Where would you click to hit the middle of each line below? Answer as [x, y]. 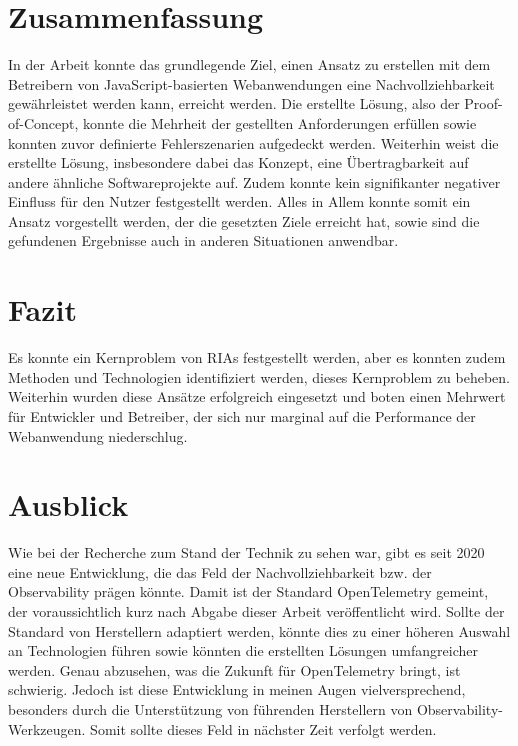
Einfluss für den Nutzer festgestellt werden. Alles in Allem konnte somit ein [239, 201]
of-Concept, [43, 122]
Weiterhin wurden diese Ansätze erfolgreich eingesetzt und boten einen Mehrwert [257, 396]
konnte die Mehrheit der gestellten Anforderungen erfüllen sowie [280, 122]
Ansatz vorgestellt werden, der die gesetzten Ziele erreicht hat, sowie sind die [244, 220]
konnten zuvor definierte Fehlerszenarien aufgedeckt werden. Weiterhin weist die [253, 142]
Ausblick [68, 504]
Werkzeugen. [47, 728]
